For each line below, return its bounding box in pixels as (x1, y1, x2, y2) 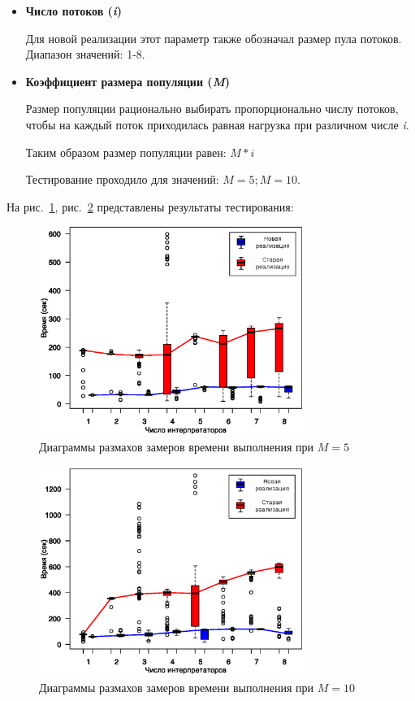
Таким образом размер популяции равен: (25, 143, 227, 160)
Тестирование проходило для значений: (25, 171, 219, 188)
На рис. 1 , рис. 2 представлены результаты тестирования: (6, 198, 294, 215)
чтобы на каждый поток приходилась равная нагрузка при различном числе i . (25, 115, 409, 133)
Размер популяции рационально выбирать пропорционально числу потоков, (25, 100, 399, 117)
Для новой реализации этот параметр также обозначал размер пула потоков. (25, 29, 402, 46)
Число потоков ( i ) (25, 2, 123, 19)
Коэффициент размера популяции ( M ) (25, 72, 230, 89)
